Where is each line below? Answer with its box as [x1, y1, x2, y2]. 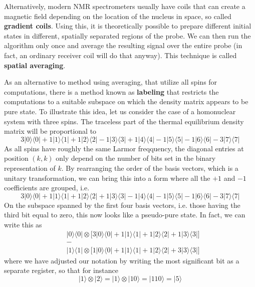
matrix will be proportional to [4, 126, 97, 136]
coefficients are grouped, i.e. [4, 182, 90, 193]
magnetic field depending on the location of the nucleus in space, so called [4, 11, 231, 21]
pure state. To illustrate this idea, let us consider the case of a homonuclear [4, 106, 236, 116]
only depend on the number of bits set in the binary [56, 153, 216, 163]
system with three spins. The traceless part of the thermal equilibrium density [4, 116, 244, 126]
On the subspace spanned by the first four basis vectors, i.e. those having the [4, 199, 240, 210]
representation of [4, 162, 56, 173]
